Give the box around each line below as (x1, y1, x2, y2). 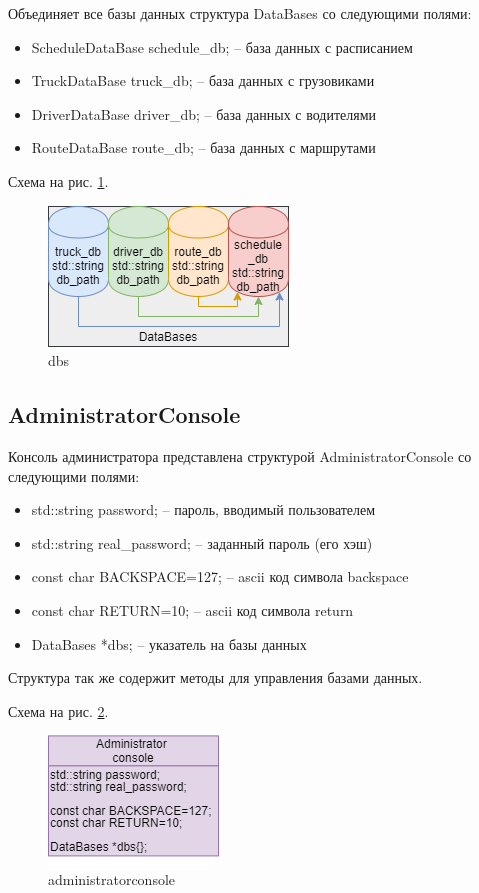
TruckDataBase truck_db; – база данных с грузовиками (31, 70, 375, 91)
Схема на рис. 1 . (8, 170, 109, 191)
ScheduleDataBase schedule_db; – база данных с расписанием (31, 36, 413, 57)
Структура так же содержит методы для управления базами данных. (8, 667, 423, 688)
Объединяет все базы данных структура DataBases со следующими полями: (8, 3, 472, 23)
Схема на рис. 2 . (8, 700, 109, 721)
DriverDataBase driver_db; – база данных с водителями (31, 103, 377, 124)
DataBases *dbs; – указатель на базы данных (31, 633, 307, 654)
